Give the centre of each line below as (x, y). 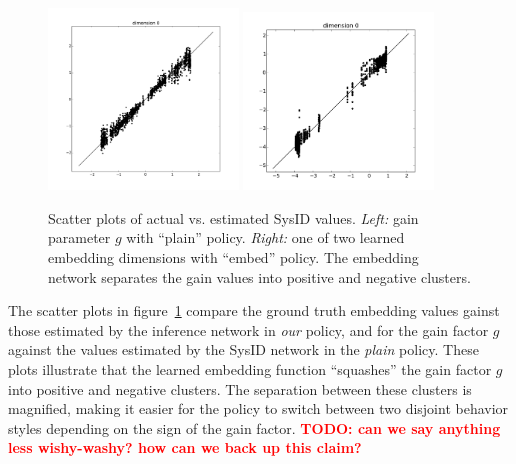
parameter (79, 237)
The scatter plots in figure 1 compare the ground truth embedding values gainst (254, 310)
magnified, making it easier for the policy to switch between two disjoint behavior (258, 408)
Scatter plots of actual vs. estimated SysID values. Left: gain (233, 217)
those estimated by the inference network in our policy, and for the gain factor (248, 329)
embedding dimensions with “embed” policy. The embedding (233, 257)
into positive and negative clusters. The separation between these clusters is (240, 388)
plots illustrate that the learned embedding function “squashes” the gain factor (250, 368)
